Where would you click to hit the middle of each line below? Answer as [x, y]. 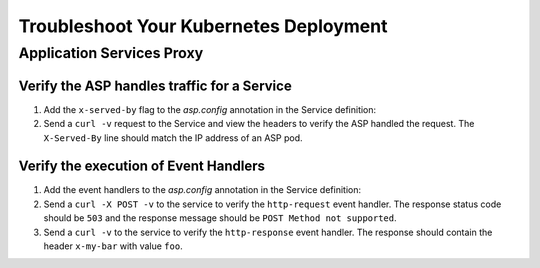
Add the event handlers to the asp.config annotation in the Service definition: [202, 190]
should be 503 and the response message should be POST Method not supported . [220, 218]
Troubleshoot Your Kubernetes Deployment [203, 26]
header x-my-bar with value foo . [113, 246]
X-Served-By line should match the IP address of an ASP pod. [173, 137]
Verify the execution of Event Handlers [141, 166]
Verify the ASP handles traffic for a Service [155, 85]
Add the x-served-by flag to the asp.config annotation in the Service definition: [210, 109]
